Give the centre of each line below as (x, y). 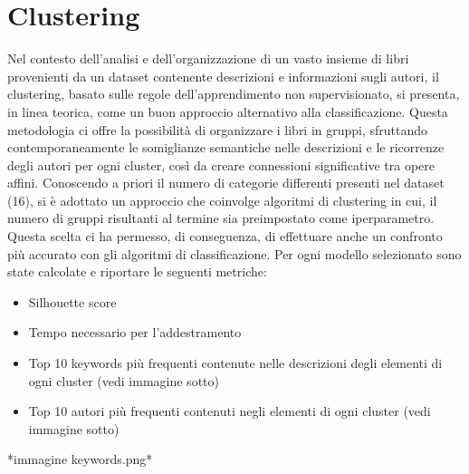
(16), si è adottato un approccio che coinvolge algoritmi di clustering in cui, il (222, 200)
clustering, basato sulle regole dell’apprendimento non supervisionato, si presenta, (234, 94)
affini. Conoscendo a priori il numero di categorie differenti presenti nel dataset (226, 183)
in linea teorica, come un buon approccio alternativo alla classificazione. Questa (228, 111)
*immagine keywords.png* (80, 459)
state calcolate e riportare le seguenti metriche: (137, 271)
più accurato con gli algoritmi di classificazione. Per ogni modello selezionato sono (234, 253)
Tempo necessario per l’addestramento (135, 332)
